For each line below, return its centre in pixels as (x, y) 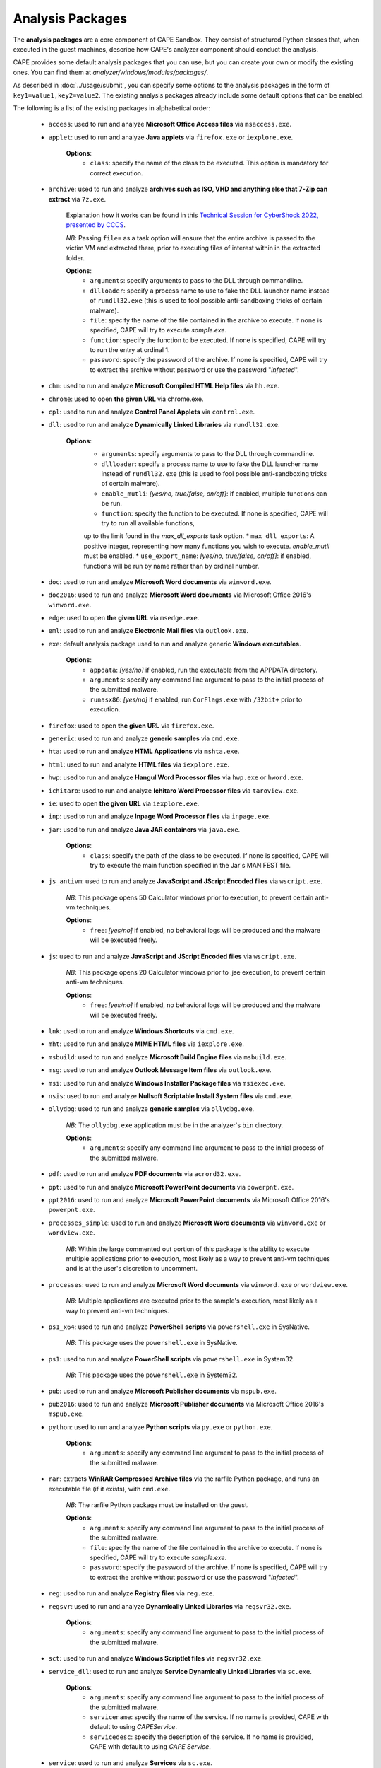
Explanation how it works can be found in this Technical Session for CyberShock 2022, (192, 215)
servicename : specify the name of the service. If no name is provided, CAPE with (210, 1717)
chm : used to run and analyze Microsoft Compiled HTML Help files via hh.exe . (164, 386)
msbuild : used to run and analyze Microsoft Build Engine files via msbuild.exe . (168, 1057)
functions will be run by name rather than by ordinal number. (171, 566)
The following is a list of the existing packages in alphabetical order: (112, 108)
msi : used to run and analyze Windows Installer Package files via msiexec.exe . (167, 1083)
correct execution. (116, 173)
